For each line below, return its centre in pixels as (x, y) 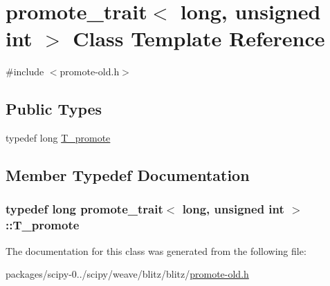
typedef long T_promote (58, 138)
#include (25, 71)
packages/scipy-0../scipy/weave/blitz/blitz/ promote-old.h (127, 274)
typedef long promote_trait (84, 209)
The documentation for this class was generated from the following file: (156, 250)
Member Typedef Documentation (128, 175)
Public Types (54, 109)
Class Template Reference (199, 38)
